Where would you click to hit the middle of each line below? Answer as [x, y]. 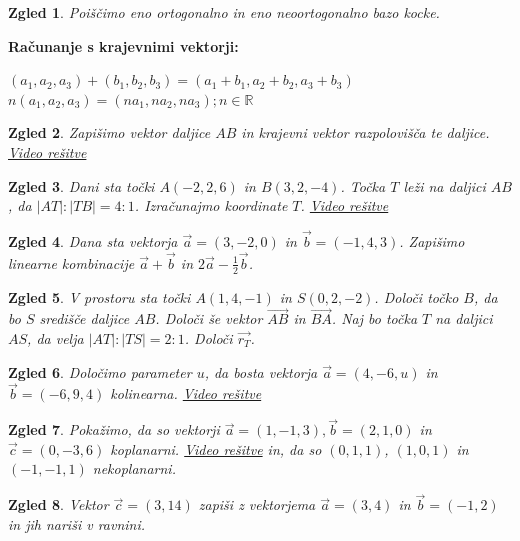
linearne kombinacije [71, 262]
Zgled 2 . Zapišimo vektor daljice [109, 132]
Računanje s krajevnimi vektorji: [123, 45]
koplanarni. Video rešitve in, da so [216, 448]
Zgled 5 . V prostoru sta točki [99, 296]
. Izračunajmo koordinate [211, 205]
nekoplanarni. [134, 468]
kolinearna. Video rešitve [186, 393]
